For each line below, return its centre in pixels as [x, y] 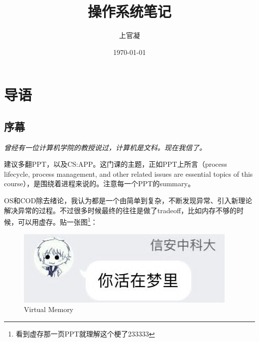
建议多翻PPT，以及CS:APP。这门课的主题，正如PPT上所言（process [116, 164]
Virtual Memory [49, 309]
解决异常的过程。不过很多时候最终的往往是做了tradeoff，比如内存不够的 [121, 210]
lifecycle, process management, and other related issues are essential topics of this [129, 173]
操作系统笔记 [129, 11]
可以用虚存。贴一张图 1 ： [58, 221]
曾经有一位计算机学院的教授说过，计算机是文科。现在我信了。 [105, 147]
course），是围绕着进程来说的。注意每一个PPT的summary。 [99, 183]
